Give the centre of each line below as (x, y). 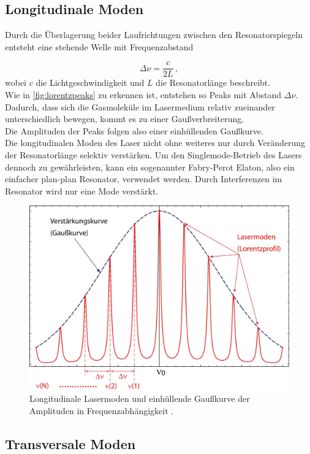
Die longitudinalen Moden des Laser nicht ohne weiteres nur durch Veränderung (155, 143)
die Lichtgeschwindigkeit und (90, 83)
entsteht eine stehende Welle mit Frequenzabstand (99, 46)
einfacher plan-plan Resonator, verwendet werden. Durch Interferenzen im (144, 179)
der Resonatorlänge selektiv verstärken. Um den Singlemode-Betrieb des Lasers (153, 155)
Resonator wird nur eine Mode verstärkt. (82, 190)
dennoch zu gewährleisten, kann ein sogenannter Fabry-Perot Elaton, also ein (150, 167)
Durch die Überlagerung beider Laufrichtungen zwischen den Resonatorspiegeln (154, 35)
